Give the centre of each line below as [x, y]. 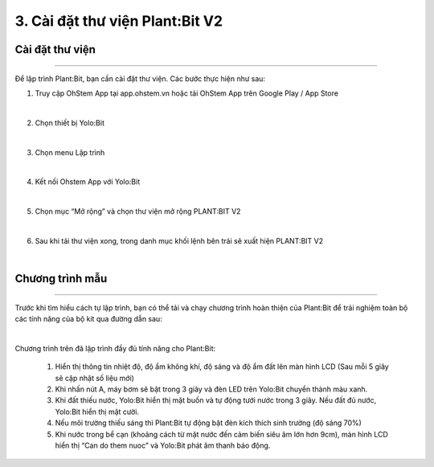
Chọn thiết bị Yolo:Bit [70, 123]
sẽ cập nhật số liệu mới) [94, 378]
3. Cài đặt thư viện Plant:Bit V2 [119, 21]
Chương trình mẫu [61, 279]
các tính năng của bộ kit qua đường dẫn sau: [88, 319]
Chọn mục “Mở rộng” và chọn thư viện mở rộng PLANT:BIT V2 [138, 211]
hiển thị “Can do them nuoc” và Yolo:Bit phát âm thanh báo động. [163, 445]
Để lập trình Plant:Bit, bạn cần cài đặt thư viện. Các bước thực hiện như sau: [140, 78]
